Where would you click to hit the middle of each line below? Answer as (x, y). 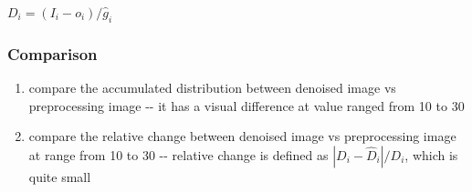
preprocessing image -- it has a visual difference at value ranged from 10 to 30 (246, 105)
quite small (60, 176)
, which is (431, 154)
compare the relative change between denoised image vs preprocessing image (242, 136)
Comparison (52, 53)
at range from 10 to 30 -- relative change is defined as (178, 154)
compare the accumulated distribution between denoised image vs (212, 88)
